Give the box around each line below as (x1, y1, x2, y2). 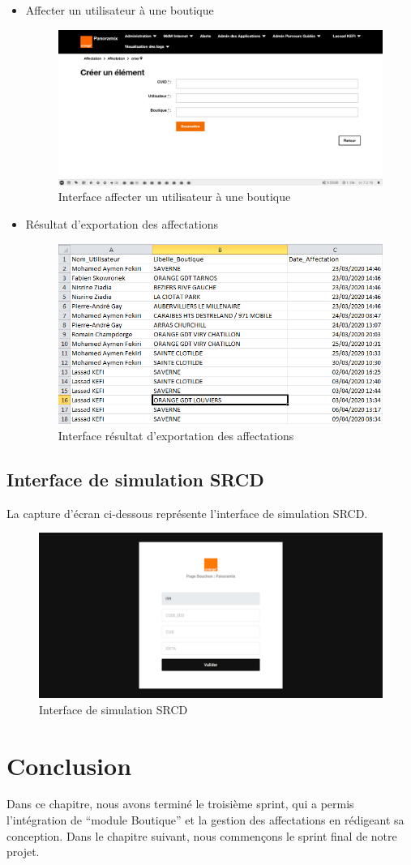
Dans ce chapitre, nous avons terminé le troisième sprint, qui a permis (6, 795, 354, 812)
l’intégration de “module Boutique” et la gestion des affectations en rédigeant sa (6, 811, 405, 829)
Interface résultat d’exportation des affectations (58, 427, 294, 444)
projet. (6, 843, 40, 860)
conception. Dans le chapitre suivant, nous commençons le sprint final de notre (6, 827, 397, 844)
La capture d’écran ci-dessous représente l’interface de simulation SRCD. (6, 504, 368, 521)
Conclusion (6, 748, 132, 781)
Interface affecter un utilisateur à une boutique (58, 188, 291, 205)
